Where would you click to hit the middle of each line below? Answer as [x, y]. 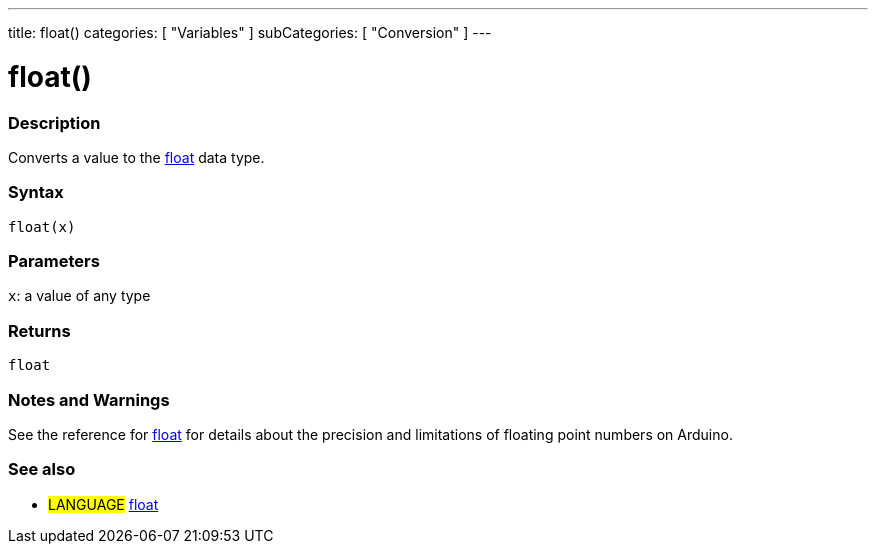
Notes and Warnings [89, 399]
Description [54, 122]
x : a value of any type [79, 296]
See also [42, 469]
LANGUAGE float [103, 504]
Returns [39, 330]
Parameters [54, 261]
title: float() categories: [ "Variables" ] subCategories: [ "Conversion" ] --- [250, 32]
